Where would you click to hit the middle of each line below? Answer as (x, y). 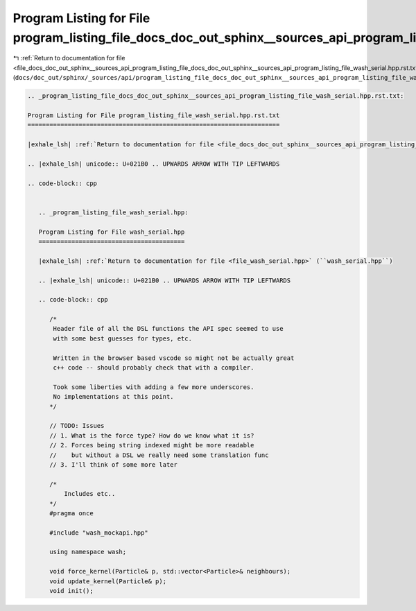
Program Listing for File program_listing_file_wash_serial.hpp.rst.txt (154, 115)
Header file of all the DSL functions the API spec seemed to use (168, 329)
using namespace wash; (88, 552)
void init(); (71, 591)
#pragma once (71, 513)
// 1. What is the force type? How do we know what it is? (152, 436)
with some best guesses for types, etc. (122, 338)
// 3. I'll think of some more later (114, 464)
